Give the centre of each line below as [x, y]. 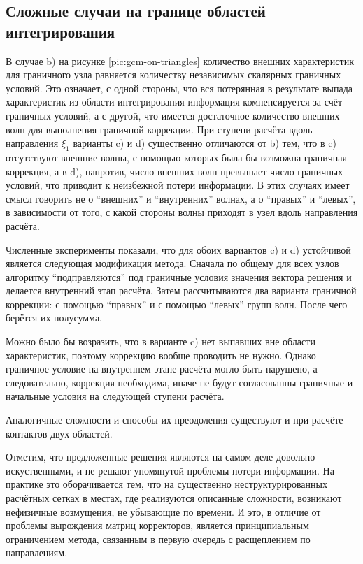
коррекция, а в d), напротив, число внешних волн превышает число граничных [175, 171]
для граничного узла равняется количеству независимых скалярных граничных [173, 74]
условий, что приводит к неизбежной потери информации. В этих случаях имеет [178, 185]
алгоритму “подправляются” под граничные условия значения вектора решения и [179, 276]
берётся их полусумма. [54, 318]
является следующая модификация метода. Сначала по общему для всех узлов [172, 263]
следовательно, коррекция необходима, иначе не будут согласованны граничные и [179, 382]
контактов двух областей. [59, 433]
